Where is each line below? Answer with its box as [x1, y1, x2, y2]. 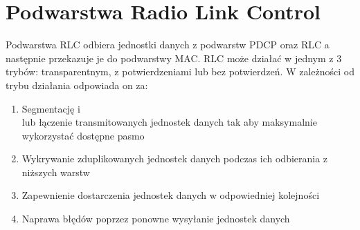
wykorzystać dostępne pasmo [21, 128, 145, 142]
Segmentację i [21, 101, 80, 115]
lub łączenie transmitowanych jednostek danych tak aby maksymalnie [21, 115, 317, 129]
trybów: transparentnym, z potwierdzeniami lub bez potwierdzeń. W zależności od [6, 64, 354, 79]
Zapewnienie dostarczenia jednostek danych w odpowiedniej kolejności [21, 188, 320, 202]
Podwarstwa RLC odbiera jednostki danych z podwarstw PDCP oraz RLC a [6, 37, 330, 52]
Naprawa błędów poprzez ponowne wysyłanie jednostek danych [21, 211, 290, 226]
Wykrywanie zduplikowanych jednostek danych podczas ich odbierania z [21, 151, 328, 166]
